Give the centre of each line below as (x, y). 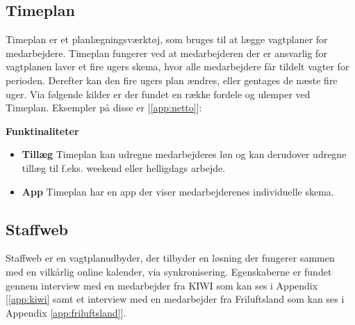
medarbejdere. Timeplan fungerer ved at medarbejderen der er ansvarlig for (166, 53)
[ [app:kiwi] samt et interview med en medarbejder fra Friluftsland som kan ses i (175, 299)
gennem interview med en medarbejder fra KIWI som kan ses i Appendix (162, 285)
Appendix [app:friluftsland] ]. (66, 312)
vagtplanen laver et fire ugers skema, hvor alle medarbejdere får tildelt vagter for (177, 66)
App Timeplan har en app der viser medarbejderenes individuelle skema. (178, 191)
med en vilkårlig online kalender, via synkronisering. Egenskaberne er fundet (169, 271)
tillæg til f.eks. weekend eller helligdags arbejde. (124, 167)
